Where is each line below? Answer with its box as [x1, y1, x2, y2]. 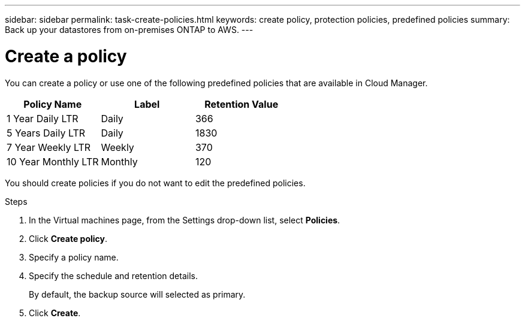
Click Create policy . [29, 233, 108, 244]
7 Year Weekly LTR [7, 141, 91, 153]
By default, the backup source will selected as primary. [29, 289, 246, 299]
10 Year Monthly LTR [7, 155, 99, 168]
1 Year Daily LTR [7, 112, 79, 125]
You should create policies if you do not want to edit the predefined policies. [5, 177, 306, 188]
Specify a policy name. [29, 252, 119, 262]
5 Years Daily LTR [7, 126, 86, 139]
